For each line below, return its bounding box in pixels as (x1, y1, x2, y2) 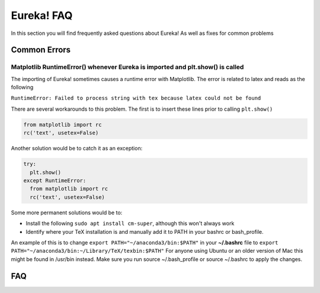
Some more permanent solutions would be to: (11, 209, 123, 216)
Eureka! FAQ (11, 9, 73, 22)
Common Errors (11, 45, 71, 55)
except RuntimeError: (23, 178, 87, 183)
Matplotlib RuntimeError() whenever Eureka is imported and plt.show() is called (11, 63, 244, 71)
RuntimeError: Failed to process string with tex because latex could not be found (11, 95, 261, 102)
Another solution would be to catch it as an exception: (11, 145, 143, 152)
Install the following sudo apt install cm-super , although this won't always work (25, 220, 235, 227)
